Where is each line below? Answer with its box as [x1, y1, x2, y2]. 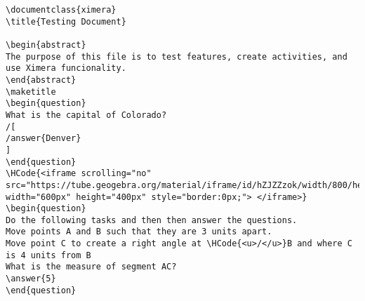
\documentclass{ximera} [6, 5, 117, 15]
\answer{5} [6, 274, 56, 284]
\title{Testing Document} [6, 16, 126, 27]
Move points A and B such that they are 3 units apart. [6, 227, 272, 237]
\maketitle [6, 86, 56, 97]
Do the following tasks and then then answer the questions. [6, 215, 298, 225]
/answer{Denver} [6, 133, 81, 144]
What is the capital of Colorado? [6, 109, 167, 120]
